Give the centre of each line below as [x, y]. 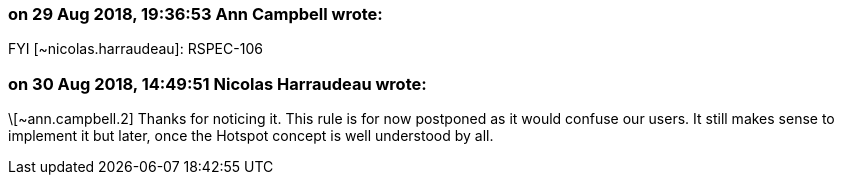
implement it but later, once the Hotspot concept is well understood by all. [251, 136]
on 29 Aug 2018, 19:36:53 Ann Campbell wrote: [195, 14]
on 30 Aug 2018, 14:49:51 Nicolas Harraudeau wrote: [217, 83]
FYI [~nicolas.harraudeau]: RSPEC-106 [135, 49]
